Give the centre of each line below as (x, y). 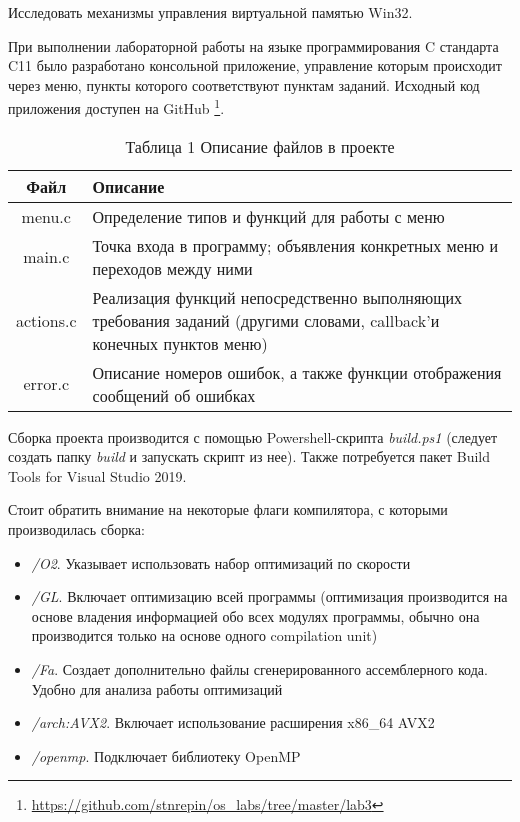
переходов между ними (172, 268)
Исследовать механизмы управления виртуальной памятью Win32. (210, 12)
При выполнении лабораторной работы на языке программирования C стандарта (253, 45)
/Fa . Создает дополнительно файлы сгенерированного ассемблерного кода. (259, 668)
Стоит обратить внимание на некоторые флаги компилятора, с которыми (228, 509)
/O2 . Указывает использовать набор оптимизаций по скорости (221, 562)
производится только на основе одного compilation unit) (204, 635)
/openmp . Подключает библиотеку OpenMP (166, 755)
